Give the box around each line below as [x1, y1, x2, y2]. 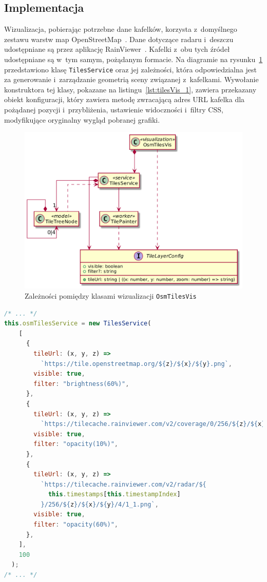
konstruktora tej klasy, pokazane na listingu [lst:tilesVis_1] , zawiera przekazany [4, 84, 257, 94]
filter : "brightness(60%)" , [33, 380, 129, 387]
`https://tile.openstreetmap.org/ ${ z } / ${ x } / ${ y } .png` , [41, 360, 233, 367]
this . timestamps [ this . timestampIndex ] [48, 491, 181, 498]
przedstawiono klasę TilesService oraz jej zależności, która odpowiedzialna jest [4, 64, 257, 74]
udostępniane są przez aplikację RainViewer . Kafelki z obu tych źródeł [4, 44, 230, 54]
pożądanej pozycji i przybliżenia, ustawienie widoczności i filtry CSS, [4, 104, 223, 115]
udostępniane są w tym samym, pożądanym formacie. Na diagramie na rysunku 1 [4, 53, 263, 64]
